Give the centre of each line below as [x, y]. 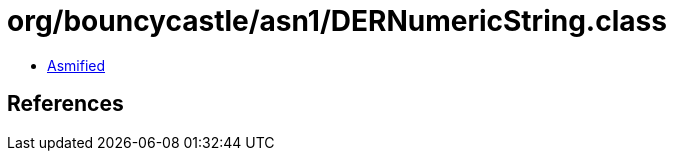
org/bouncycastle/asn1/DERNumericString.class [337, 21]
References [65, 104]
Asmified [76, 65]
